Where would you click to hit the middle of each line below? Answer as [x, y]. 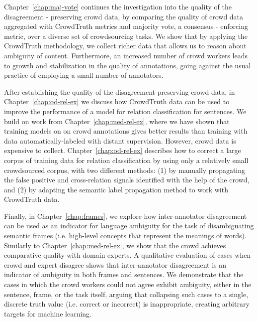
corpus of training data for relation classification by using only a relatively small [126, 160]
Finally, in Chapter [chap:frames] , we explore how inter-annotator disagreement [126, 216]
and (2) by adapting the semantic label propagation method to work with [116, 189]
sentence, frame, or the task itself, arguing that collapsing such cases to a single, [126, 294]
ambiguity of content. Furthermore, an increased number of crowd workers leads [126, 55]
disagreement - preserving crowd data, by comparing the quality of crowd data [124, 16]
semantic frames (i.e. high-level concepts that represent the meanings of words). [125, 236]
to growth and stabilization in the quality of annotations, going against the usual [128, 65]
